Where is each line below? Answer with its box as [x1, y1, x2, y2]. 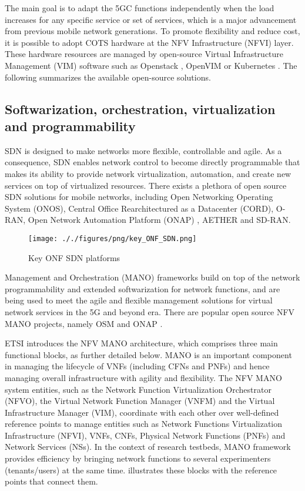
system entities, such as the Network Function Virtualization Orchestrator [5, 383, 272, 395]
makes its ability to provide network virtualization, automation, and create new [5, 167, 291, 179]
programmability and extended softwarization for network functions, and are [5, 282, 280, 295]
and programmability [5, 116, 136, 135]
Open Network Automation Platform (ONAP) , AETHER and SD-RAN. [28, 213, 291, 226]
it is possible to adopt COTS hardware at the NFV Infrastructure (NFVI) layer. [5, 36, 294, 48]
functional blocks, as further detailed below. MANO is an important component [5, 348, 292, 360]
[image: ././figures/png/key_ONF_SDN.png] [28, 234, 197, 243]
